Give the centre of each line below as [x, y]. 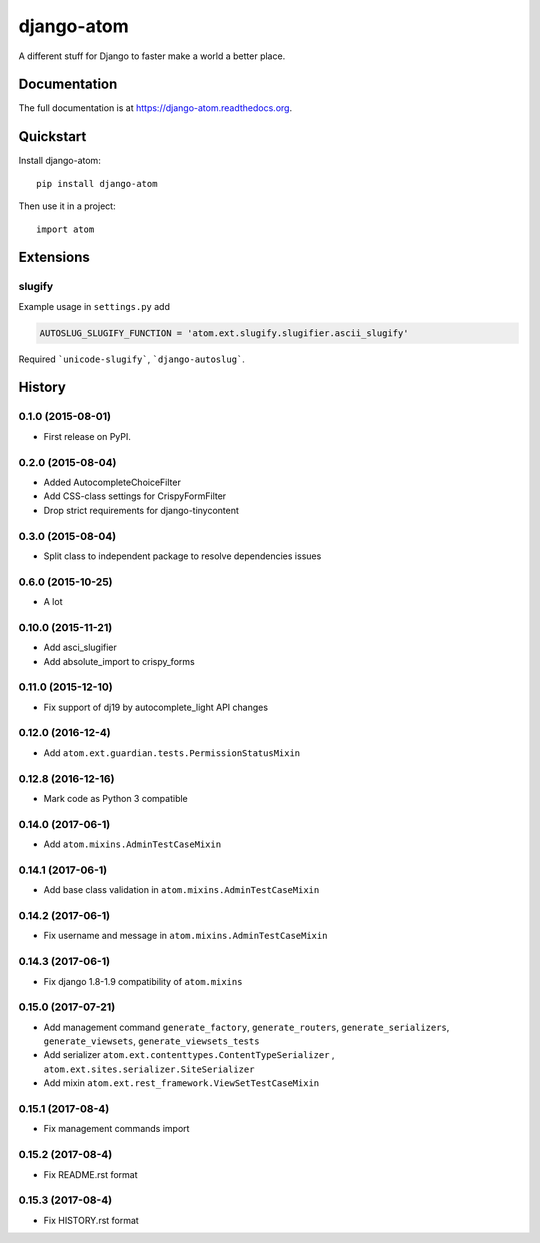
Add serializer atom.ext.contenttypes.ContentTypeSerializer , [189, 1055]
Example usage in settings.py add [94, 306]
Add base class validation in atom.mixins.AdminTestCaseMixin [181, 890]
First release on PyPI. [87, 436]
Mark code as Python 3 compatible [116, 798]
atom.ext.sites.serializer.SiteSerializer [149, 1069]
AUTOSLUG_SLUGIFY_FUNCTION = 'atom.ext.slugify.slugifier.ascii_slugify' [224, 333]
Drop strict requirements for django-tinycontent [141, 510]
